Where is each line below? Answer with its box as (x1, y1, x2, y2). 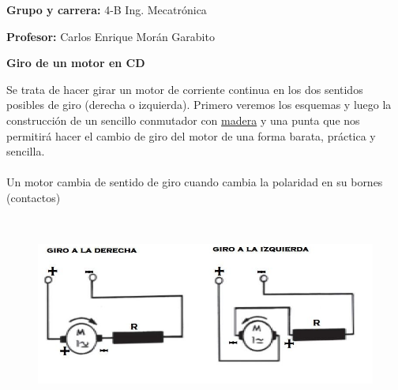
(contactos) (6, 189, 61, 205)
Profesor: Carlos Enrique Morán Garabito (6, 28, 215, 44)
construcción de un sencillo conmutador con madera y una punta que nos (6, 111, 360, 128)
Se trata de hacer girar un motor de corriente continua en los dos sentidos (6, 81, 363, 97)
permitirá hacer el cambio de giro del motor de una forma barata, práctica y (6, 127, 376, 144)
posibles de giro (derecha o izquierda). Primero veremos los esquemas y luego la (6, 96, 392, 113)
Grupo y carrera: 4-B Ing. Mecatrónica (6, 2, 207, 17)
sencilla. (6, 143, 45, 159)
